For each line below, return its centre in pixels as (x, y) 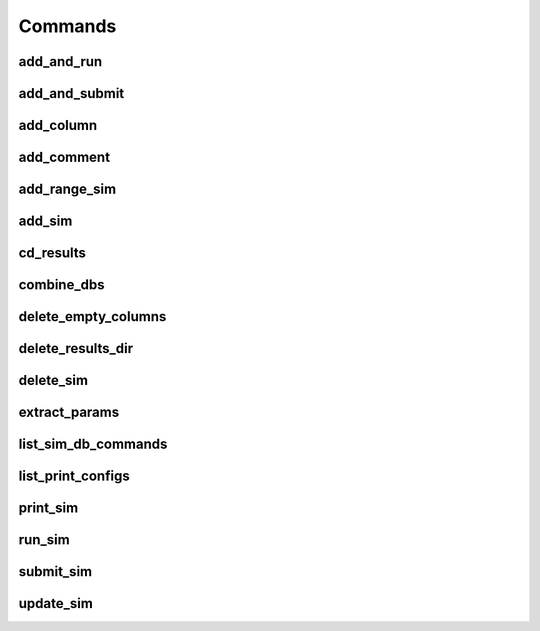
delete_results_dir (76, 348)
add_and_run (60, 61)
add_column (58, 125)
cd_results (52, 253)
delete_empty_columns (92, 316)
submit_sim (55, 571)
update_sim (56, 603)
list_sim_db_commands (93, 444)
